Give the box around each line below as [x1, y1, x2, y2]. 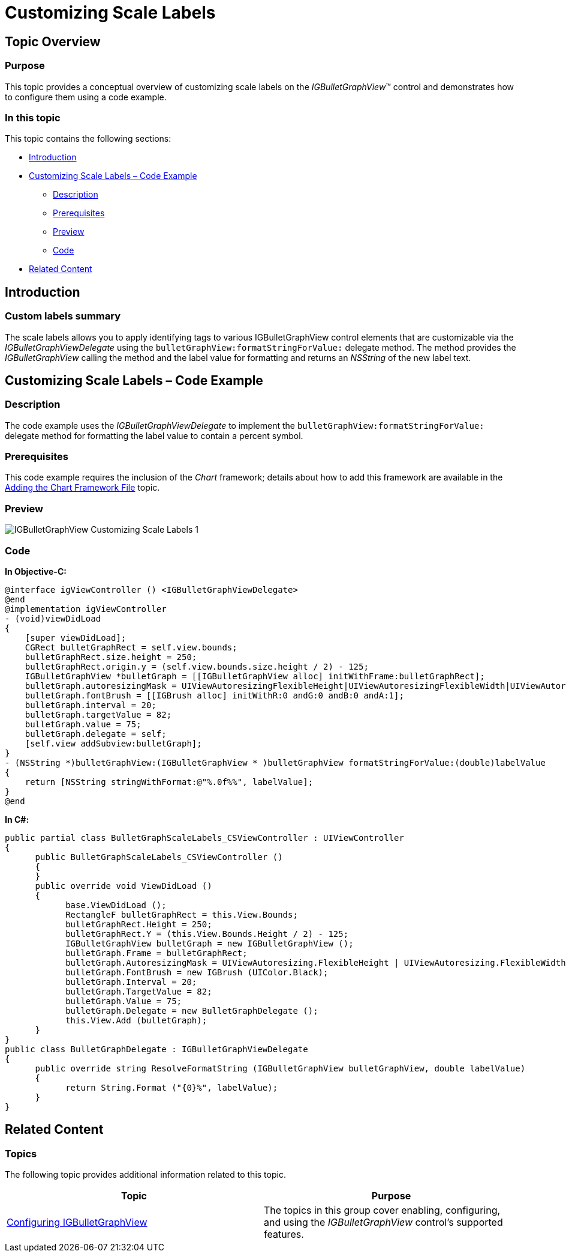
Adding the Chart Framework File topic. [5, 482, 160, 493]
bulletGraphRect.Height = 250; [65, 919, 212, 929]
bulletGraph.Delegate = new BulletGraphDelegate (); [65, 1005, 318, 1016]
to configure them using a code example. [5, 91, 167, 102]
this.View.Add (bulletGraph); [65, 1015, 207, 1025]
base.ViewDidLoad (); [65, 900, 167, 910]
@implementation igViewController [5, 604, 167, 614]
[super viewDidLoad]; [25, 632, 127, 643]
